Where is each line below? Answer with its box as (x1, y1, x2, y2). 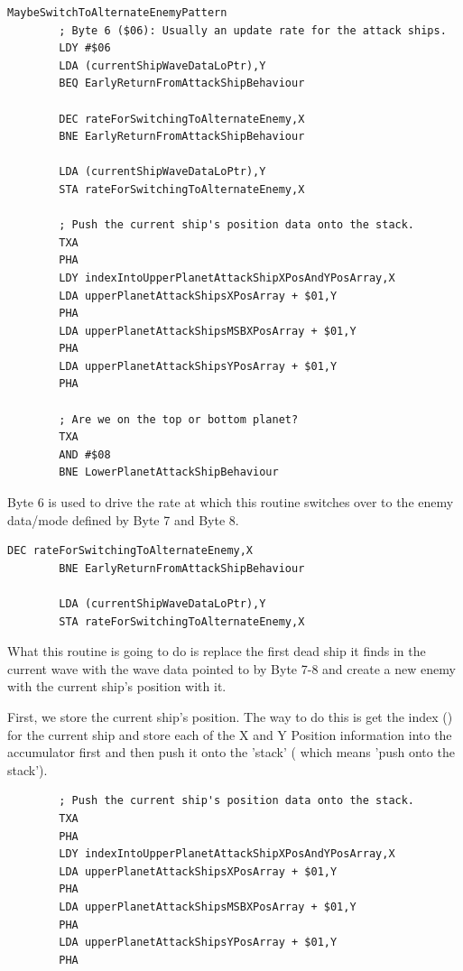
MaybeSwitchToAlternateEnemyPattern (7, 6, 227, 19)
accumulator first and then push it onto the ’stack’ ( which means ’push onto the (7, 743, 455, 762)
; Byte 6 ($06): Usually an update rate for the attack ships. (59, 23, 447, 37)
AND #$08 (59, 448, 111, 461)
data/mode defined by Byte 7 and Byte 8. (7, 510, 239, 529)
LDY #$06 (59, 42, 111, 55)
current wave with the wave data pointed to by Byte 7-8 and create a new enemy (7, 659, 456, 678)
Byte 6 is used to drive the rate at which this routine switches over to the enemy (7, 493, 454, 512)
